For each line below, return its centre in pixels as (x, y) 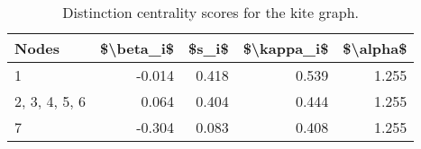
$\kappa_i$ (286, 48)
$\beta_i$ (137, 48)
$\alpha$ (375, 48)
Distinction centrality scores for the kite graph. (211, 12)
